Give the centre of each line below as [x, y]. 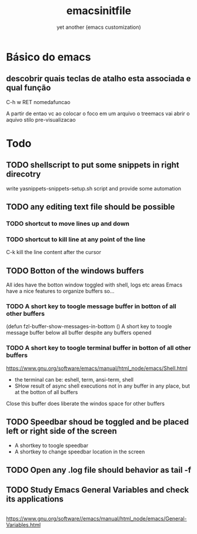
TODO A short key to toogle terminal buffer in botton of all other [98, 348]
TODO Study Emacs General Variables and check [98, 490]
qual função [29, 88]
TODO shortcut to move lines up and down [68, 223]
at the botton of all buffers [46, 392]
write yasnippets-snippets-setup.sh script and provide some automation [94, 188]
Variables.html [24, 525]
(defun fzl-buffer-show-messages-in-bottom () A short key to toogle [89, 326]
